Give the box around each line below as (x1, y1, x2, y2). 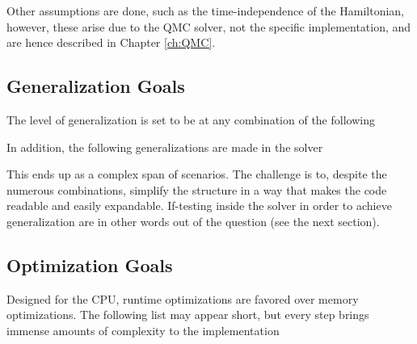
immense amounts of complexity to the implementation (6, 321, 280, 338)
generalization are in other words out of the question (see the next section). (6, 212, 380, 229)
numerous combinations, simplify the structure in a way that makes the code (6, 181, 387, 198)
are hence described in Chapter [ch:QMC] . (6, 34, 216, 51)
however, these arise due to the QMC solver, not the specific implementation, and (6, 18, 411, 35)
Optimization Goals (6, 252, 173, 277)
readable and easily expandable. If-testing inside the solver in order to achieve (6, 197, 392, 214)
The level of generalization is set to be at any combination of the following (6, 111, 375, 128)
